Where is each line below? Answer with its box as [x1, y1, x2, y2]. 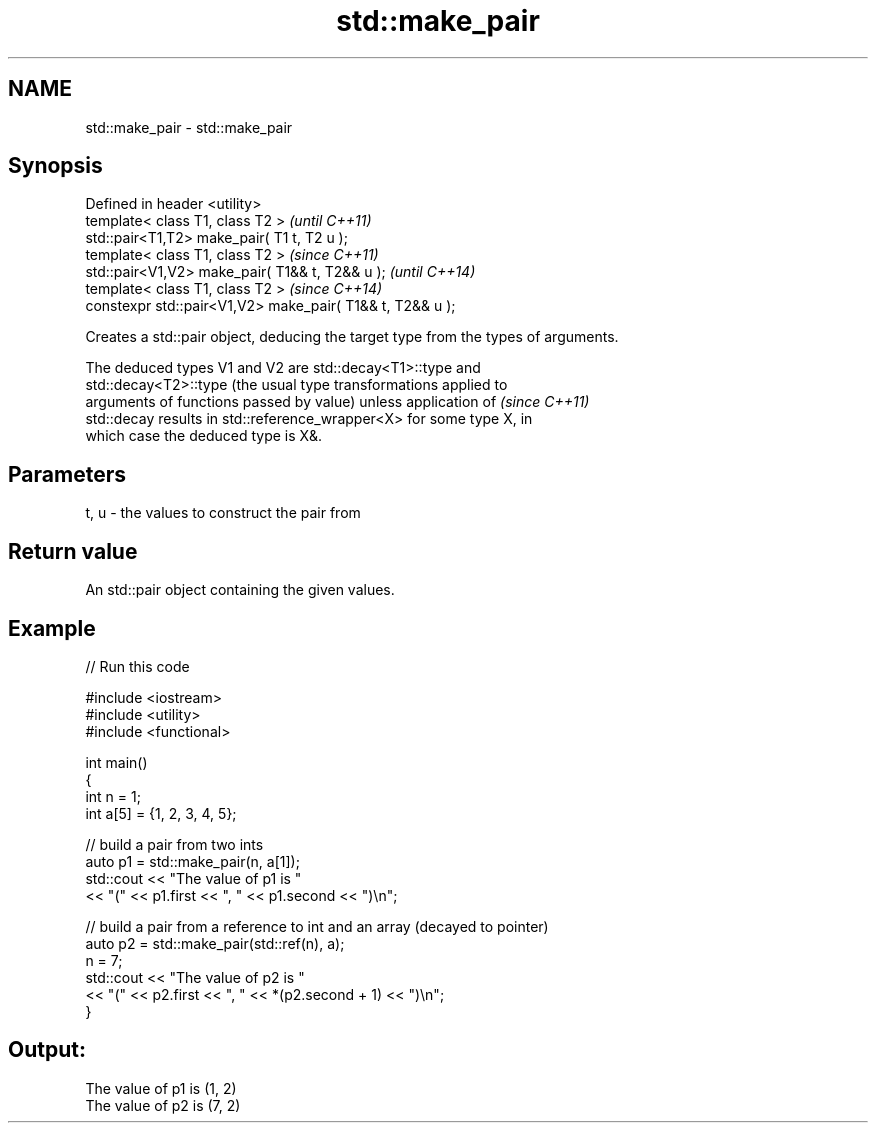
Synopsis [8, 153, 103, 179]
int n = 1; [85, 787, 141, 805]
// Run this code [85, 657, 190, 675]
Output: [8, 1037, 86, 1063]
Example [8, 615, 96, 641]
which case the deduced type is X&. [85, 427, 323, 445]
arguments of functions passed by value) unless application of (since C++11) [85, 393, 590, 411]
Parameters [8, 461, 126, 487]
